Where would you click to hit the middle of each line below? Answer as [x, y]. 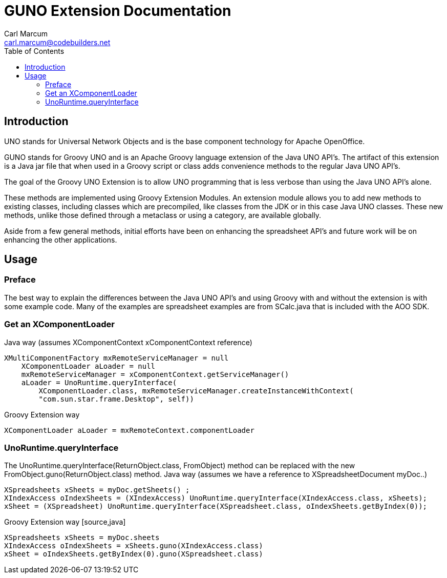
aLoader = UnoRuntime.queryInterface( [99, 382]
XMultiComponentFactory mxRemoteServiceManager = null [116, 358]
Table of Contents [34, 51]
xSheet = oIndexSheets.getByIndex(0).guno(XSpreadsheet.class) [134, 554]
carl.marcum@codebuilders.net [57, 42]
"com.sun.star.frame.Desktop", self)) [116, 399]
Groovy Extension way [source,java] [65, 522]
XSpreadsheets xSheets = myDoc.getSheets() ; [97, 490]
